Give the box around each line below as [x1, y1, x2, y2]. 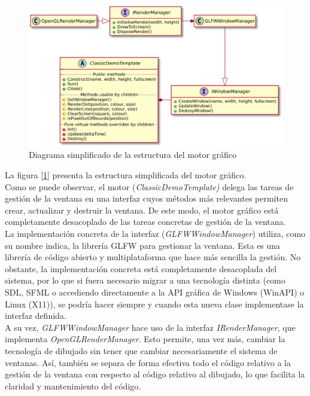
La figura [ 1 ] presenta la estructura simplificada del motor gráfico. [5, 169, 247, 181]
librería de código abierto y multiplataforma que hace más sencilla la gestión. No [5, 251, 301, 263]
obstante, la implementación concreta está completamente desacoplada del [5, 262, 277, 275]
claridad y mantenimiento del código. [5, 379, 141, 392]
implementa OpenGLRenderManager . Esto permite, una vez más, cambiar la [5, 333, 285, 345]
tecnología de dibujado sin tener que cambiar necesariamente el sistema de [5, 344, 278, 357]
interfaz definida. [5, 309, 66, 322]
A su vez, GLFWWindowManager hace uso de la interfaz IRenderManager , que [5, 321, 296, 333]
